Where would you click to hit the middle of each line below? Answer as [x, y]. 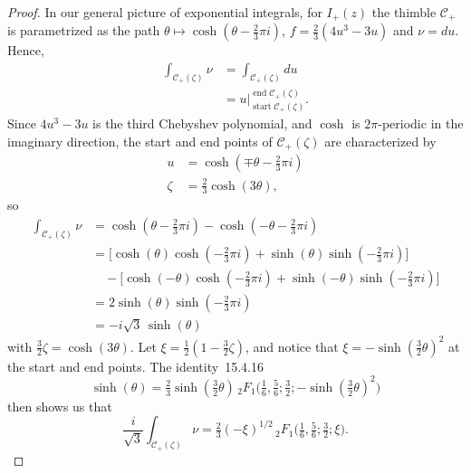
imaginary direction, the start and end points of [140, 141]
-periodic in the [421, 123]
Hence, [26, 50]
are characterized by [380, 141]
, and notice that [292, 346]
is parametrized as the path [84, 30]
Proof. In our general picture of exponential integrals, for [165, 12]
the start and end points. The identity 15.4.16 [135, 366]
